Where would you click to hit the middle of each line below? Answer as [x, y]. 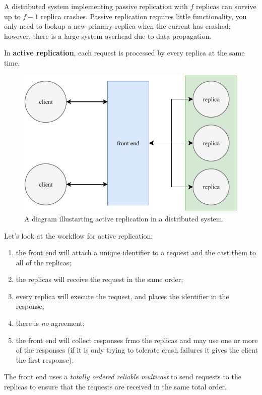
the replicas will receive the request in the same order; [100, 279]
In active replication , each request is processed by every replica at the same [124, 53]
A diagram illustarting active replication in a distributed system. [124, 218]
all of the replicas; [44, 262]
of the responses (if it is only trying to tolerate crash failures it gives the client [137, 350]
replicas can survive [226, 6]
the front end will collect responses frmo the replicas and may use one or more [137, 340]
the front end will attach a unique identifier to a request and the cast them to [136, 252]
